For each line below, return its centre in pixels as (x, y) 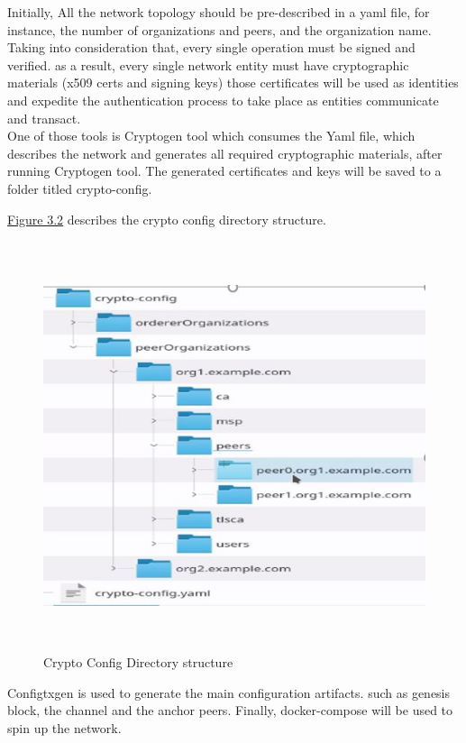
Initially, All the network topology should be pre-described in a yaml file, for (219, 12)
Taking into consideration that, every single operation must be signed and (211, 47)
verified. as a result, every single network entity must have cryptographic (208, 64)
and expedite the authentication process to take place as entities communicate (223, 100)
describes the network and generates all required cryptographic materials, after (225, 153)
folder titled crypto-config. (80, 188)
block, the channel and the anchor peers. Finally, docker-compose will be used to (230, 710)
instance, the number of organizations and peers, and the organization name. (219, 29)
